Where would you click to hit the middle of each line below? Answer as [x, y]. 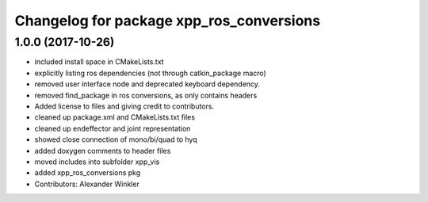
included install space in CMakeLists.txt [99, 62]
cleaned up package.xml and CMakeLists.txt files [115, 117]
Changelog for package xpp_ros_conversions [168, 21]
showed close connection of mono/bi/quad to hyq [116, 139]
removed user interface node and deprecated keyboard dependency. [147, 84]
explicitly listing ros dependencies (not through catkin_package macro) [151, 73]
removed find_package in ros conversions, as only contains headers [146, 95]
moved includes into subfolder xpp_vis [97, 162]
